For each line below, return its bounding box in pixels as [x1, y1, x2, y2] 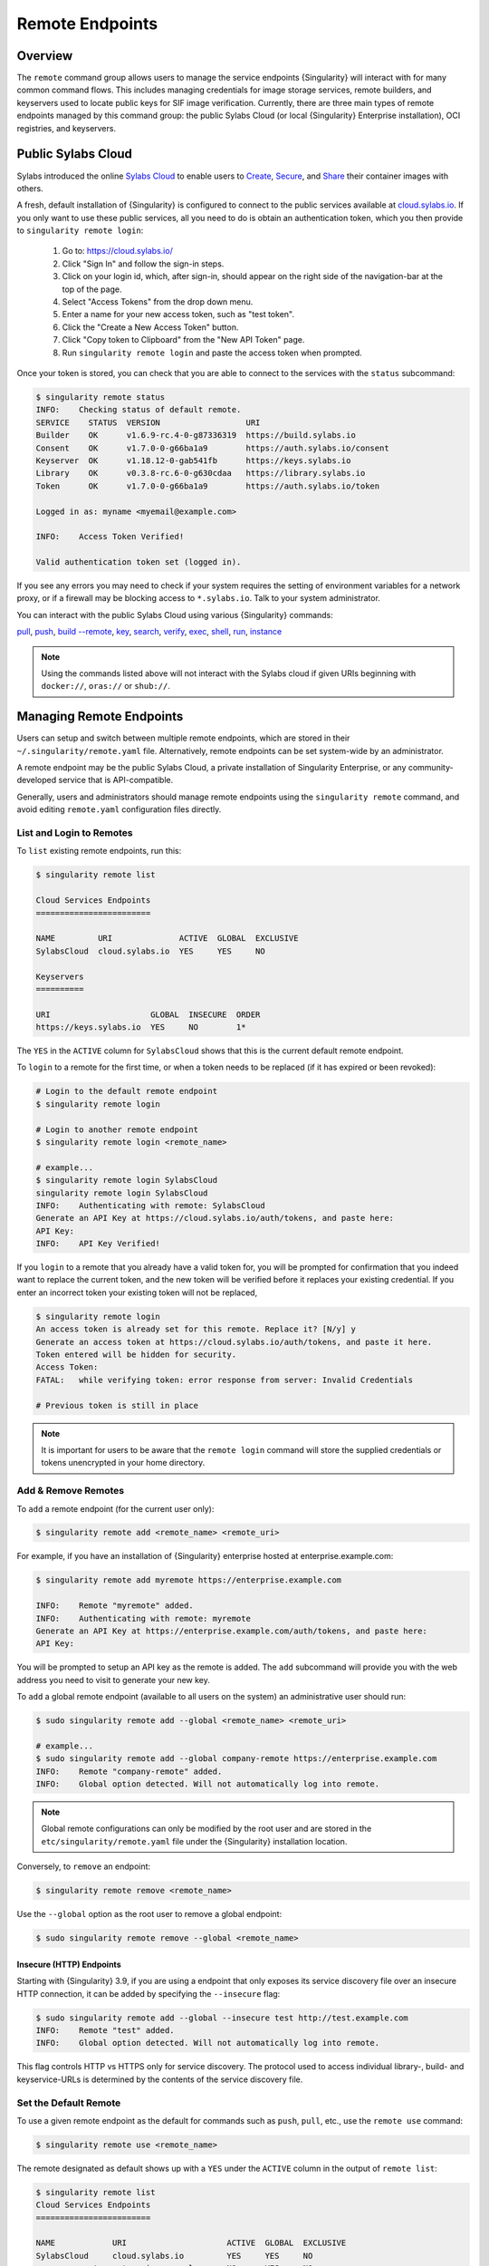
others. [16, 182, 44, 194]
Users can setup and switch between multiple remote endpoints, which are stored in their [16, 732, 350, 743]
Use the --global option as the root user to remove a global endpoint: [16, 1909, 283, 1920]
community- [407, 762, 454, 773]
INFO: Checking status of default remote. [35, 404, 242, 415]
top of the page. [62, 284, 122, 295]
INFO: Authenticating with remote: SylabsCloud [35, 1200, 266, 1210]
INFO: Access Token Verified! [35, 531, 185, 542]
